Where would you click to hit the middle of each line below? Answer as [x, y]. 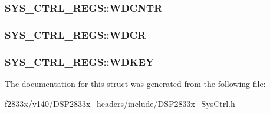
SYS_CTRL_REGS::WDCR [75, 34]
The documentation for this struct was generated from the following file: [135, 83]
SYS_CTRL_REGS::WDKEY [80, 61]
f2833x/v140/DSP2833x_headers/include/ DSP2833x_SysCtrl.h [120, 103]
